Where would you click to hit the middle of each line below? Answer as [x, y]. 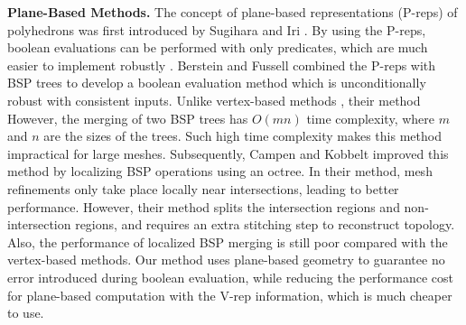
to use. [26, 313]
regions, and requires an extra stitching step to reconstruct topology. [265, 224]
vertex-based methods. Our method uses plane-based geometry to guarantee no [226, 260]
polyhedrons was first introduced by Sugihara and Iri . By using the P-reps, [217, 29]
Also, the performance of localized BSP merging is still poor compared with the [228, 241]
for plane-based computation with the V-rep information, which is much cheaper [230, 295]
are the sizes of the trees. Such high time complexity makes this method [242, 136]
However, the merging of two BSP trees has [128, 118]
